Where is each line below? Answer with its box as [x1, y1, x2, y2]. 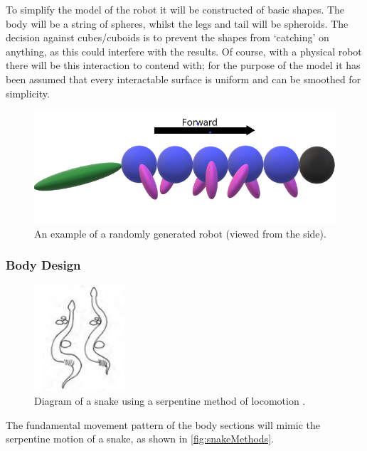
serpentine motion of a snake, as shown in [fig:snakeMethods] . [6, 431, 274, 446]
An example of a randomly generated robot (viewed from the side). [34, 225, 326, 240]
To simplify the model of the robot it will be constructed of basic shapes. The [6, 2, 345, 16]
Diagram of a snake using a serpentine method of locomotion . [34, 393, 306, 408]
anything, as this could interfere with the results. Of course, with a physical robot [6, 43, 362, 58]
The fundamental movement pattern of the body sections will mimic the [6, 417, 320, 432]
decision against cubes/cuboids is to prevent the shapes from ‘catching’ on [6, 30, 329, 45]
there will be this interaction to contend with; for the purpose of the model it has [6, 58, 361, 73]
